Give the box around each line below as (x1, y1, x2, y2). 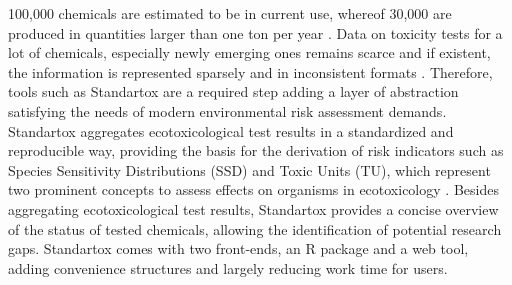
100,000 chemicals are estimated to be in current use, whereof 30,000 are (8, 3, 452, 23)
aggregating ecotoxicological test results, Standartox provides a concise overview (8, 198, 499, 219)
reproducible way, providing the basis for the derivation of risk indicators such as (8, 140, 504, 161)
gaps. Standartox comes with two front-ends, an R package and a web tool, (8, 238, 469, 259)
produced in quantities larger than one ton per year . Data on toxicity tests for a (8, 22, 503, 43)
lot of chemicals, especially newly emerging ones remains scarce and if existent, (8, 42, 491, 63)
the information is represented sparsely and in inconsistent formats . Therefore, (8, 61, 493, 82)
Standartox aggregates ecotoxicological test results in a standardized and (8, 120, 454, 141)
